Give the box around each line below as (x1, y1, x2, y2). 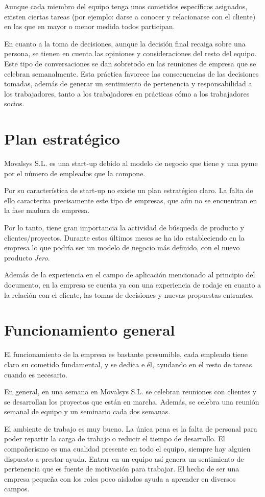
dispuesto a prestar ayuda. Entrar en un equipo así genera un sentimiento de (4, 453, 244, 464)
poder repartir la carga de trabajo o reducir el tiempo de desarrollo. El (4, 433, 225, 444)
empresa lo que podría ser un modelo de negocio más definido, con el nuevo (4, 242, 240, 253)
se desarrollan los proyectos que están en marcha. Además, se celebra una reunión (4, 396, 259, 407)
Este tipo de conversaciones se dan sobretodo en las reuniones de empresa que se (4, 58, 256, 68)
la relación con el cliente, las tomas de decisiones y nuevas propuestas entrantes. (4, 289, 254, 300)
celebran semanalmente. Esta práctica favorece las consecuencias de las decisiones (4, 68, 259, 79)
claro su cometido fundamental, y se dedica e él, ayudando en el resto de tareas (4, 359, 252, 369)
